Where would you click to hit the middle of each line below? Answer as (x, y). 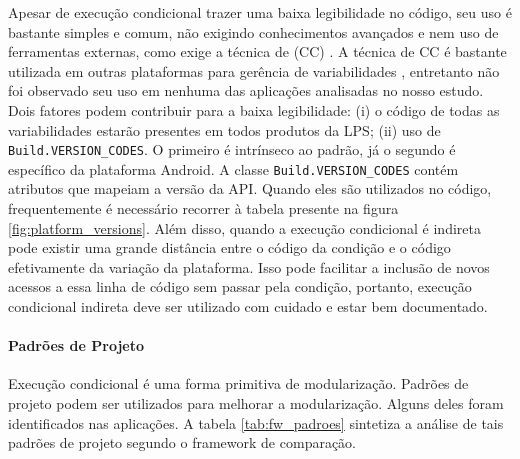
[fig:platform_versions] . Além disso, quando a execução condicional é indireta (244, 227)
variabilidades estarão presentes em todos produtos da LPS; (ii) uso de (224, 129)
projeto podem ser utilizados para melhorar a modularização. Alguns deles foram (256, 403)
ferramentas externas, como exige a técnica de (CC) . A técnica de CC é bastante (257, 51)
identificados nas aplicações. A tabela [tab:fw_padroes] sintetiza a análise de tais (256, 422)
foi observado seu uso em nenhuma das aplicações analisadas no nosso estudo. (246, 90)
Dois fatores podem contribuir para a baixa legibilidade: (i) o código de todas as (254, 109)
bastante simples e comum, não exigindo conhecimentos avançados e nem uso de (253, 31)
